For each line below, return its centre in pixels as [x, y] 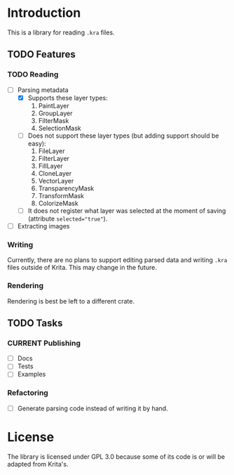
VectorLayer [56, 181]
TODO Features [41, 54]
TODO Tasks [35, 323]
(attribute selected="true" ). [68, 219]
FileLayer [51, 151]
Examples [32, 375]
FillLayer [50, 166]
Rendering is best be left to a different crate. [71, 301]
